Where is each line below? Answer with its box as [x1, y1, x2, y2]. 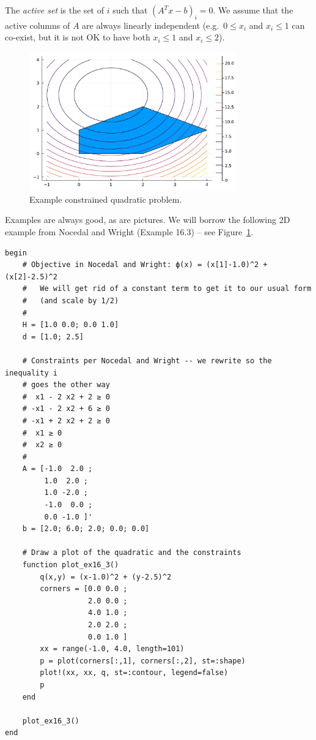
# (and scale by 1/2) [22, 296, 119, 305]
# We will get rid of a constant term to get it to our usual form [22, 284, 312, 293]
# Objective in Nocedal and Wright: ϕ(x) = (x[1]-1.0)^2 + [22, 260, 268, 270]
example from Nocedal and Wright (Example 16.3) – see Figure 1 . [5, 225, 254, 238]
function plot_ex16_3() [22, 561, 119, 570]
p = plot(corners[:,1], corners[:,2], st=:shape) [40, 656, 246, 665]
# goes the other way [22, 380, 110, 390]
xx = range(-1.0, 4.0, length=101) [40, 644, 185, 654]
